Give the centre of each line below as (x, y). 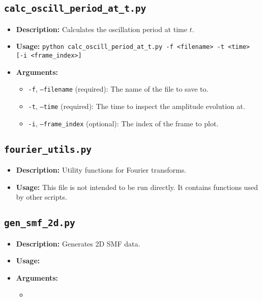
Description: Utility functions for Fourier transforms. (101, 170)
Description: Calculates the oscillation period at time (101, 29)
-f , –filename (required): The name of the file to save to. (118, 89)
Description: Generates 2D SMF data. (78, 243)
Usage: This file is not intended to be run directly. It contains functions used (137, 187)
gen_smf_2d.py (40, 223)
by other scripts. (41, 197)
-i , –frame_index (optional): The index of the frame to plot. (123, 123)
